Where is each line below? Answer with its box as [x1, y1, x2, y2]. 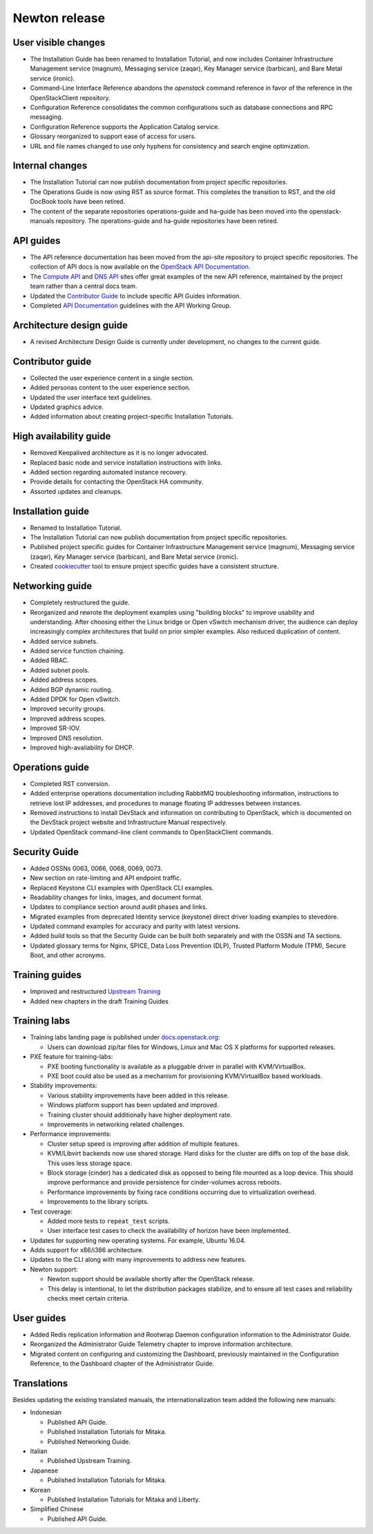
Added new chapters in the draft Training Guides [30, 997, 169, 1005]
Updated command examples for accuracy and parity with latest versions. [30, 922, 241, 930]
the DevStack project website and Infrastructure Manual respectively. [30, 818, 227, 827]
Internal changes [12, 160, 88, 172]
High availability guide [12, 430, 111, 442]
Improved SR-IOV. [30, 724, 81, 732]
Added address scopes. [30, 675, 98, 684]
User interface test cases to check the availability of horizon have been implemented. [47, 1227, 290, 1235]
